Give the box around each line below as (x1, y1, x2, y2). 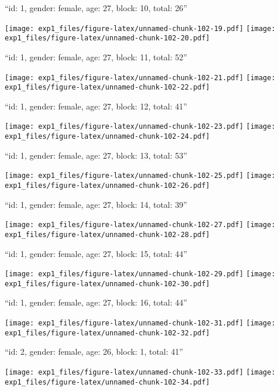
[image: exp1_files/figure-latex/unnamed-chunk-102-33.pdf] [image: (5, 368, 275, 376)
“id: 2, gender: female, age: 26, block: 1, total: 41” (5, 345, 183, 358)
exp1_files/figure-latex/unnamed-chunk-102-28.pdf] (5, 230, 210, 239)
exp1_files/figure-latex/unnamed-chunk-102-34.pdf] (5, 378, 210, 386)
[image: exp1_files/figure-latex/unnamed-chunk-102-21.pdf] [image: (5, 73, 275, 82)
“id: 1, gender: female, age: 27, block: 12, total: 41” (5, 100, 187, 112)
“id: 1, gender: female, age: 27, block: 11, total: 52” (5, 50, 187, 63)
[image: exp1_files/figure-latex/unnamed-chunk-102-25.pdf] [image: (5, 172, 275, 180)
